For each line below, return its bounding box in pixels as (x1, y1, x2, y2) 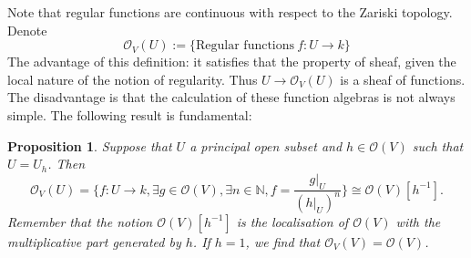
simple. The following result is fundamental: (7, 105, 252, 124)
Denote (7, 20, 47, 39)
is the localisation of (236, 212, 349, 231)
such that (412, 136, 464, 155)
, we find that (245, 232, 321, 251)
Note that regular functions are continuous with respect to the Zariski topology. (7, 3, 453, 21)
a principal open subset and (189, 136, 343, 155)
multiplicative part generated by (7, 232, 181, 251)
